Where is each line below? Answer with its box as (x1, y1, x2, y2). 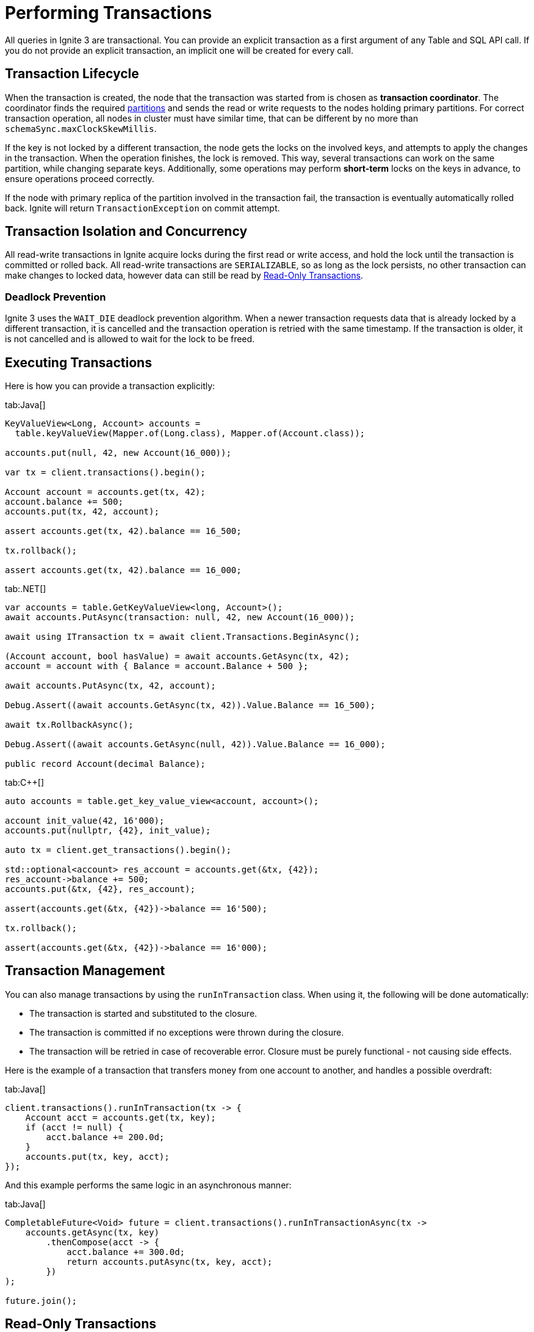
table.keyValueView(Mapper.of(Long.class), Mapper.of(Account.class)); (15, 428, 366, 439)
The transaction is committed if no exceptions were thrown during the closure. (29, 1026, 344, 1037)
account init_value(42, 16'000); (5, 816, 165, 826)
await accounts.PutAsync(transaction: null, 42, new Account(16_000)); (5, 612, 355, 623)
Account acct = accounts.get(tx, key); (25, 1112, 216, 1122)
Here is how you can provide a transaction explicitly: (5, 381, 215, 392)
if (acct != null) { (25, 1122, 123, 1132)
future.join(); (5, 1295, 78, 1306)
